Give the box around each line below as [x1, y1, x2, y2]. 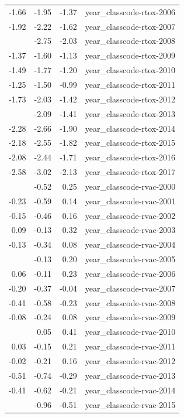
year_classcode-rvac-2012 [85, 355, 176, 366]
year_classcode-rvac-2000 [85, 180, 176, 192]
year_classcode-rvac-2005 [85, 253, 176, 265]
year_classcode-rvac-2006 [85, 267, 176, 279]
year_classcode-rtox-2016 [85, 151, 175, 163]
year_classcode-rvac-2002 [85, 209, 176, 221]
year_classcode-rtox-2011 [85, 78, 175, 90]
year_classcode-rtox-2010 [85, 64, 175, 76]
